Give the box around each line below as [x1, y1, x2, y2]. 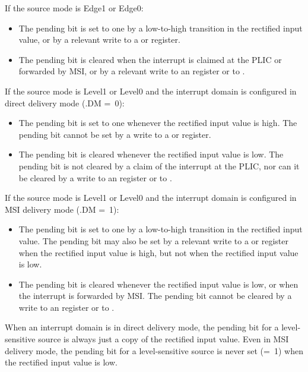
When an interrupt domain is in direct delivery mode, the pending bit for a [5, 321, 279, 333]
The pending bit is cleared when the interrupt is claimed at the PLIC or [18, 53, 282, 65]
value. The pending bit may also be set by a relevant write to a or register [18, 234, 289, 247]
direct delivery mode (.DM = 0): [5, 96, 125, 109]
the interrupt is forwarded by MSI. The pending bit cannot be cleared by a [18, 289, 292, 302]
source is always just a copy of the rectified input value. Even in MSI [38, 333, 289, 345]
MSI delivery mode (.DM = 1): [5, 203, 119, 215]
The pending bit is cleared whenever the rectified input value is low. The [18, 148, 284, 160]
